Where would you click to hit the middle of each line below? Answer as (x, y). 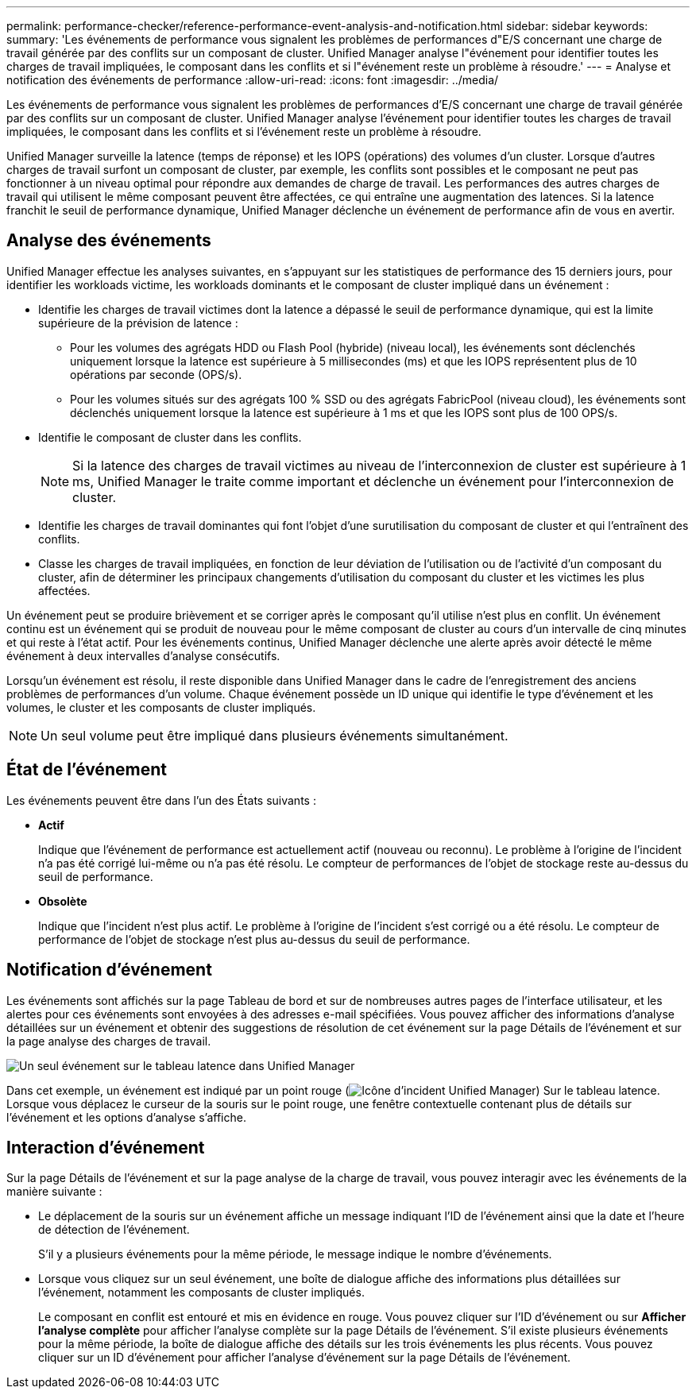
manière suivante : (54, 1192)
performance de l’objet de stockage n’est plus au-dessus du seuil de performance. (254, 939)
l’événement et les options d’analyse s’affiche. (126, 1117)
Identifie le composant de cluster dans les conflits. (170, 437)
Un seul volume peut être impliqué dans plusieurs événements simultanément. (275, 735)
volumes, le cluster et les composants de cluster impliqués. (161, 707)
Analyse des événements (109, 241)
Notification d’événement (109, 970)
